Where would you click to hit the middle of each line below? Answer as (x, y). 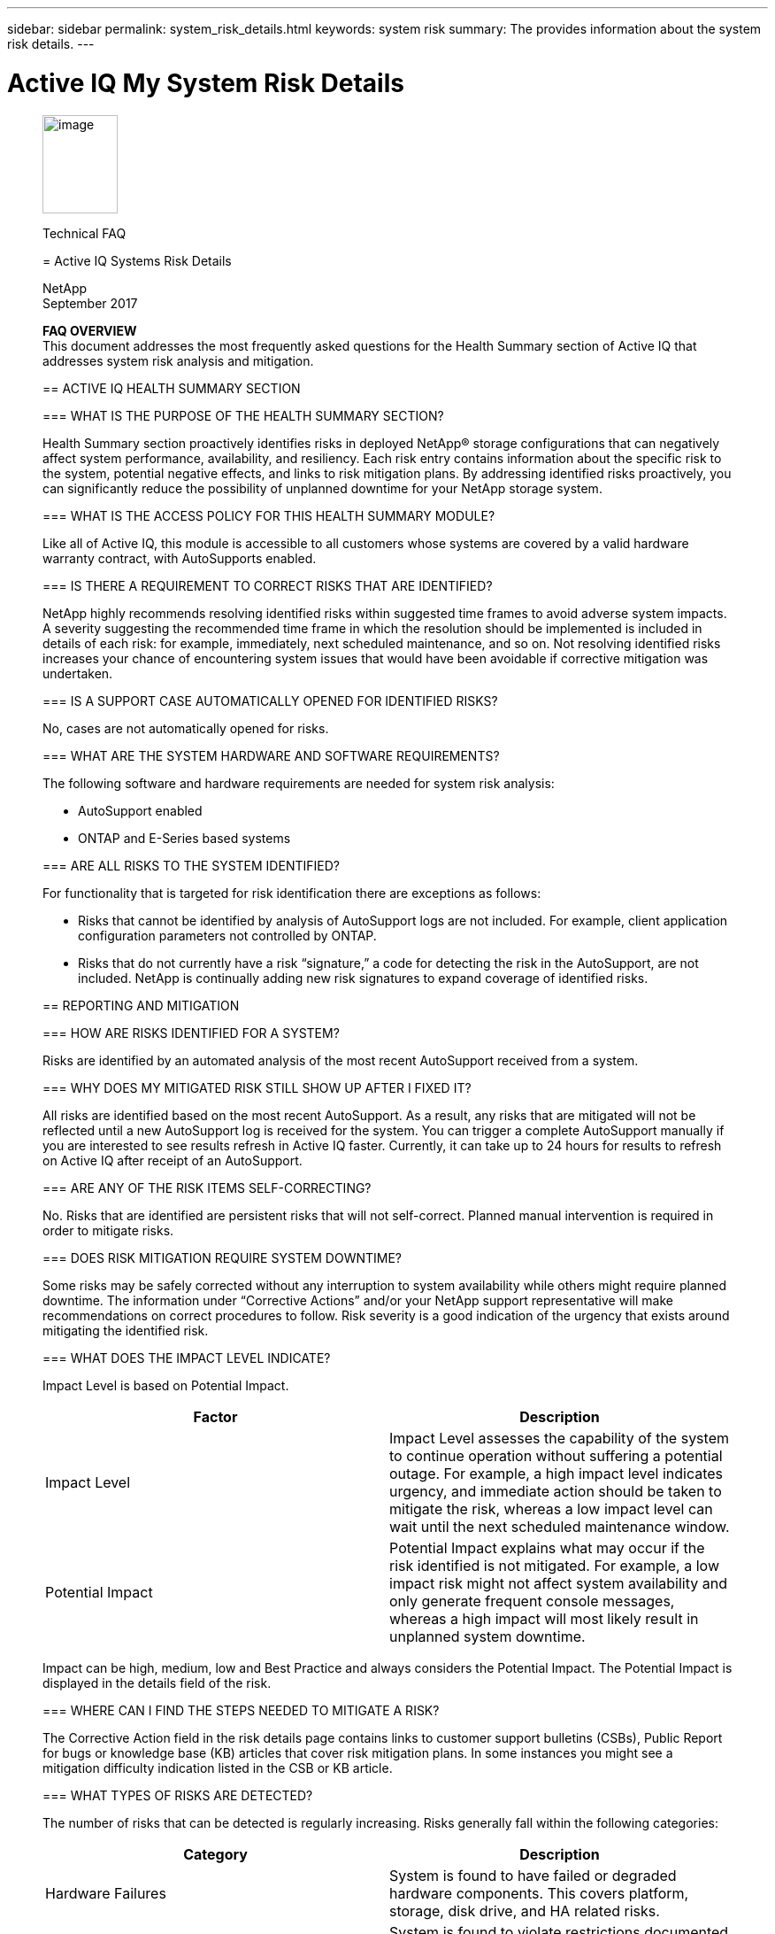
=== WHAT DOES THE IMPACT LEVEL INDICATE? (187, 1358)
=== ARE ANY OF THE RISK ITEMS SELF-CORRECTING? (207, 1187)
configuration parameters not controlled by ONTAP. (227, 935)
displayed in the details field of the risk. (157, 1683)
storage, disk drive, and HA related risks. (525, 1911)
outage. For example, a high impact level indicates (556, 1473)
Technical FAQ (84, 233)
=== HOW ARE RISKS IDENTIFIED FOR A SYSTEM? (191, 1033)
